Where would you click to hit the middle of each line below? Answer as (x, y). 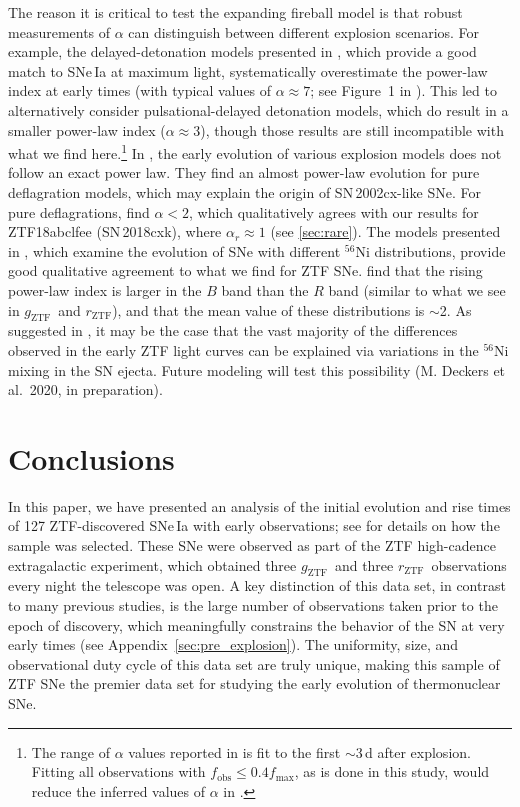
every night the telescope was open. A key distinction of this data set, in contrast (257, 585)
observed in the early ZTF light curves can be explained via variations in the (243, 349)
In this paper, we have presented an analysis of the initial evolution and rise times (259, 505)
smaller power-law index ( (87, 129)
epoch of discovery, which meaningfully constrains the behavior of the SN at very (256, 624)
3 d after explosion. (413, 751)
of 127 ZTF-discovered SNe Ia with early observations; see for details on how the (254, 525)
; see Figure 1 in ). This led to (403, 90)
